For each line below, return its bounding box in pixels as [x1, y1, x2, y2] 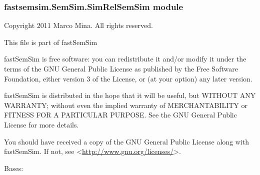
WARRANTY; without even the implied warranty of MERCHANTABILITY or [4, 99, 248, 110]
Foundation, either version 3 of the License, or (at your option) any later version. [4, 73, 252, 83]
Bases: [4, 162, 23, 173]
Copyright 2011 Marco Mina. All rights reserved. [4, 20, 153, 30]
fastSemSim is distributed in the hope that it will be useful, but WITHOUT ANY [4, 90, 256, 100]
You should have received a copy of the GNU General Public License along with [4, 136, 249, 146]
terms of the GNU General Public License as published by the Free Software [4, 63, 238, 73]
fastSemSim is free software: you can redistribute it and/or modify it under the [4, 53, 246, 64]
